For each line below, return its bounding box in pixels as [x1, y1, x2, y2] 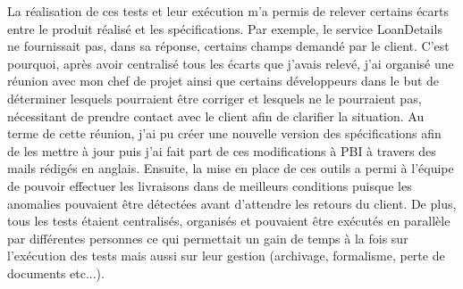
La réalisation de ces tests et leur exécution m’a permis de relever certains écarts [7, 2, 450, 20]
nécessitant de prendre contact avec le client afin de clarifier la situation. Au [7, 106, 425, 125]
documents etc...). [7, 263, 105, 282]
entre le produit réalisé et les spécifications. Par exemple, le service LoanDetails [7, 19, 442, 37]
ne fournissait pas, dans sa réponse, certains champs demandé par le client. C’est [7, 37, 450, 55]
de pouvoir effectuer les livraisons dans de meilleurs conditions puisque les [7, 176, 412, 194]
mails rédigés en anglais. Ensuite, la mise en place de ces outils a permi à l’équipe [7, 159, 454, 178]
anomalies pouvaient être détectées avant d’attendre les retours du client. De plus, [7, 194, 457, 212]
